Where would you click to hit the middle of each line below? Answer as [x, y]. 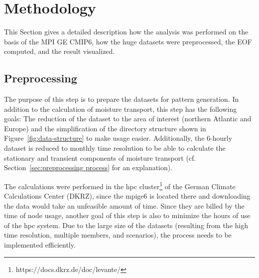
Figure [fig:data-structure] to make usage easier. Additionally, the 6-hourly [118, 138]
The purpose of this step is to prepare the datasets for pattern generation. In [122, 99]
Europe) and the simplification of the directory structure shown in [105, 128]
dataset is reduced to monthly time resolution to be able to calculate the [115, 148]
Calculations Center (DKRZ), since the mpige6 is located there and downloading [127, 196]
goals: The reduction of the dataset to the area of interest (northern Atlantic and [128, 119]
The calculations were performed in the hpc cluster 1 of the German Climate [120, 185]
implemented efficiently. [40, 245]
